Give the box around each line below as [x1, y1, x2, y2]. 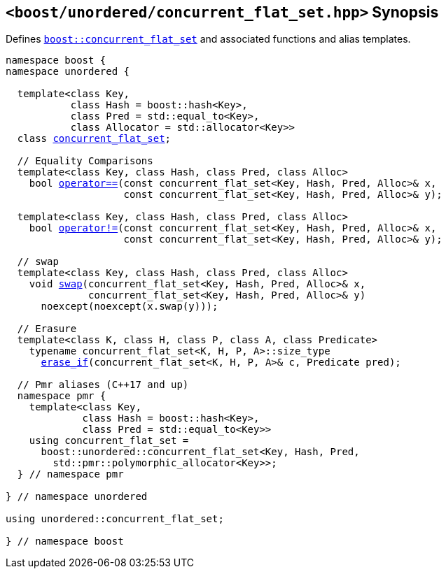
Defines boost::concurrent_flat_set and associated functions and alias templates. [6, 33, 411, 45]
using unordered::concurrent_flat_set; [6, 513, 224, 525]
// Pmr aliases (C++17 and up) [17, 379, 189, 391]
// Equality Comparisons [17, 155, 153, 167]
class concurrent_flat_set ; [17, 133, 172, 145]
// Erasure [17, 323, 77, 335]
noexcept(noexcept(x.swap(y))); [41, 301, 218, 313]
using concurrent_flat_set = [29, 435, 189, 447]
